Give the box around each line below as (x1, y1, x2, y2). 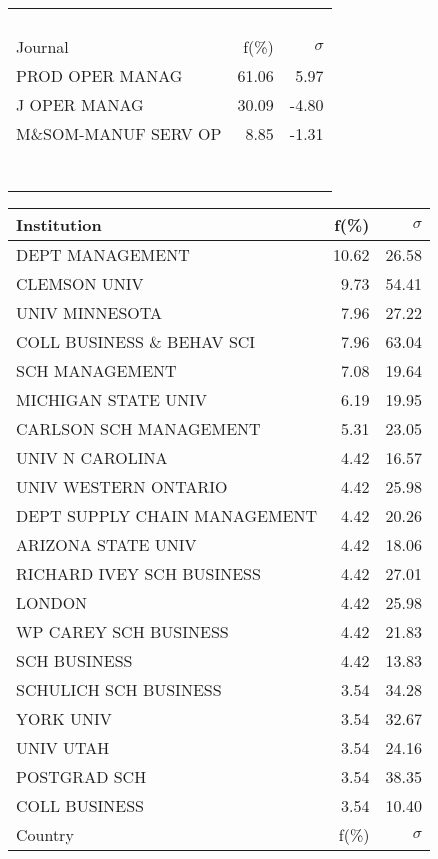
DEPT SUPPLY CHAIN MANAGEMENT (16, 504, 318, 527)
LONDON (16, 591, 88, 614)
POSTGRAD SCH (16, 765, 147, 788)
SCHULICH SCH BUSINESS (16, 678, 222, 701)
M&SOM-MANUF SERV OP (16, 122, 222, 145)
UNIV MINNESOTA (16, 301, 163, 324)
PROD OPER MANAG (16, 64, 183, 87)
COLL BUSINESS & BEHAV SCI (16, 330, 256, 353)
